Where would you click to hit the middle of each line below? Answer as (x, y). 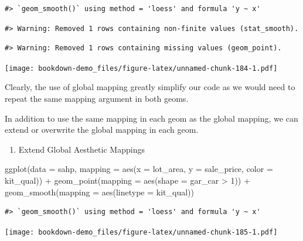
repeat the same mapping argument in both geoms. (97, 99)
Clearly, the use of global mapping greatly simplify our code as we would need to (150, 87)
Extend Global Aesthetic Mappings (81, 149)
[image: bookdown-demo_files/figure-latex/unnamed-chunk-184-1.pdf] (141, 68)
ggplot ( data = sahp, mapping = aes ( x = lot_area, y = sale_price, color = (139, 169)
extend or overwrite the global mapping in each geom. (102, 130)
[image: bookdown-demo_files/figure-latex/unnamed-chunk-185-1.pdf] (141, 232)
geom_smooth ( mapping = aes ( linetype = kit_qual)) (100, 192)
